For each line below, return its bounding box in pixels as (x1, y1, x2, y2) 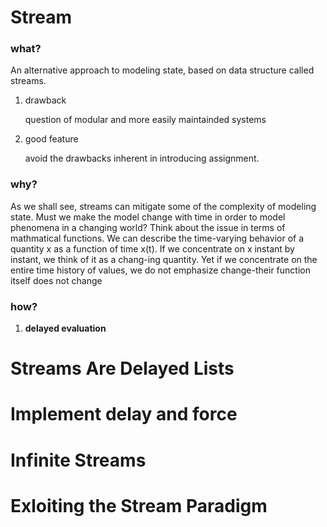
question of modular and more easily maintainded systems (24, 114, 267, 126)
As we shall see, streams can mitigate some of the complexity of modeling (10, 200, 317, 212)
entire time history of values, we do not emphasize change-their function (10, 264, 311, 276)
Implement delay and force (10, 403, 238, 426)
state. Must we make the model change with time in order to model (10, 211, 286, 223)
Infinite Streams (10, 449, 147, 471)
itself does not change (10, 274, 103, 286)
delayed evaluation (24, 322, 107, 335)
